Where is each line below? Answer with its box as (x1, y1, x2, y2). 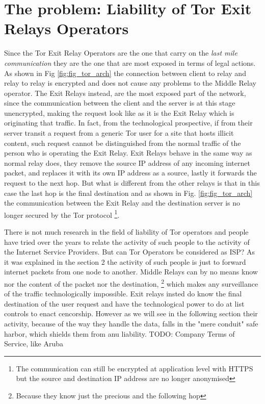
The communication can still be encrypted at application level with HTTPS (16, 363, 253, 373)
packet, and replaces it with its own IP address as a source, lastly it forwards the (4, 167, 257, 178)
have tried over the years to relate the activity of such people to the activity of (4, 236, 250, 247)
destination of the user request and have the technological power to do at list (4, 298, 245, 309)
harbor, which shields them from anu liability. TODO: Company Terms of (4, 328, 235, 339)
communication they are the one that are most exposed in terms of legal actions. (4, 57, 256, 68)
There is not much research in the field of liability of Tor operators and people (4, 226, 249, 237)
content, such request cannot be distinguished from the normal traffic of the (4, 137, 241, 148)
